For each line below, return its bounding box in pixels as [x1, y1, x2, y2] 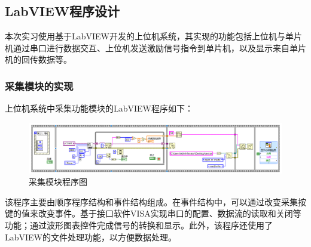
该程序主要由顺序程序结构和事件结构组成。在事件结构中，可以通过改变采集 [5, 195, 298, 208]
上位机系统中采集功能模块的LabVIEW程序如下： [5, 102, 194, 115]
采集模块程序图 [29, 175, 87, 188]
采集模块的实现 [5, 78, 74, 93]
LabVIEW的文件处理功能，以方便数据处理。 [5, 230, 177, 243]
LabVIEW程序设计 [5, 2, 120, 20]
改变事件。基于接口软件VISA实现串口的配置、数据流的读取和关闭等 [38, 207, 301, 220]
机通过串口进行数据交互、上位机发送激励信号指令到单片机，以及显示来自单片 [5, 41, 306, 54]
